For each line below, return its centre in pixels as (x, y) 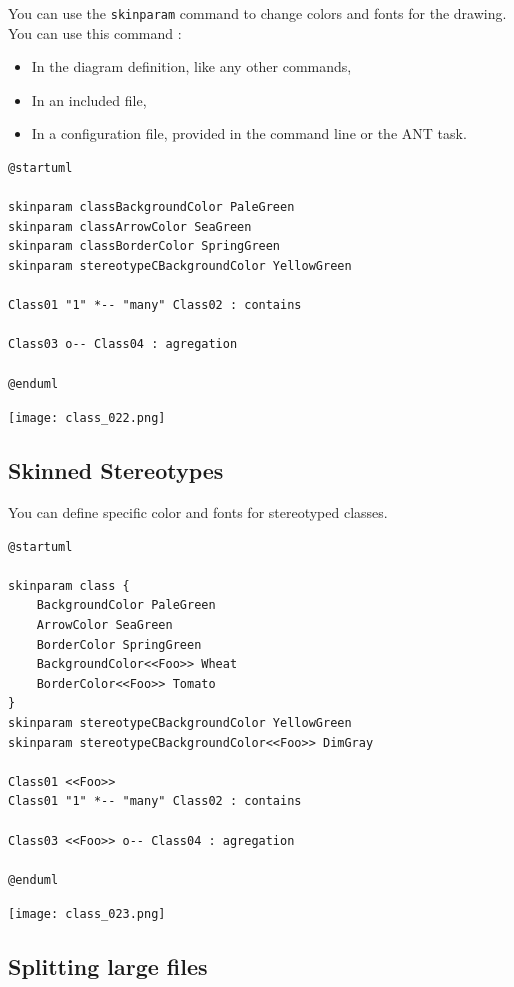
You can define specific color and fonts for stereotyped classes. (198, 512)
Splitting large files (108, 966)
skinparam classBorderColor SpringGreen (144, 246)
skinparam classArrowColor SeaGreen (130, 226)
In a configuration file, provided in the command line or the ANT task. (249, 133)
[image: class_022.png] (87, 418)
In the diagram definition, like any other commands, (191, 66)
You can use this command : (95, 32)
